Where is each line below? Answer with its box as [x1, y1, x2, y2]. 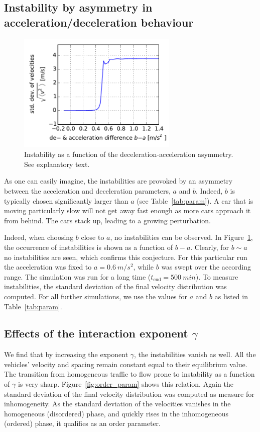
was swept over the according [161, 262, 251, 272]
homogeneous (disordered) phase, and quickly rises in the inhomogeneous [4, 408, 229, 418]
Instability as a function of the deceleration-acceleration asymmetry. [24, 149, 233, 159]
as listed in [214, 291, 248, 301]
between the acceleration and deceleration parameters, [4, 185, 171, 196]
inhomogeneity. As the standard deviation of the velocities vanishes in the [4, 398, 231, 409]
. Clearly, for [190, 241, 229, 252]
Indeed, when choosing [4, 232, 74, 242]
